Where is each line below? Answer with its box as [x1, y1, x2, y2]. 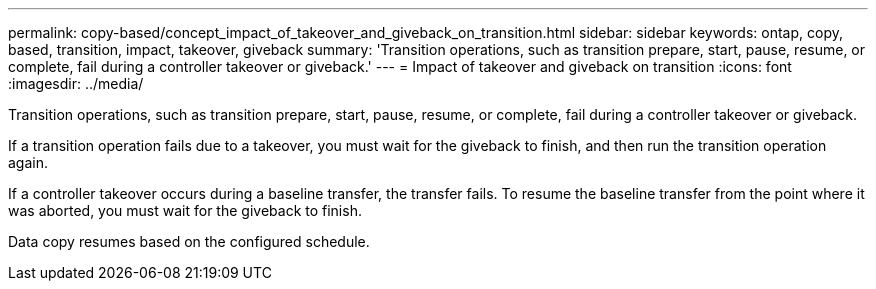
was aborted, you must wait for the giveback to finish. [8, 202, 362, 219]
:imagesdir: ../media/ [8, 75, 144, 92]
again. [8, 154, 49, 171]
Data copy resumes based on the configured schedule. [8, 233, 370, 250]
